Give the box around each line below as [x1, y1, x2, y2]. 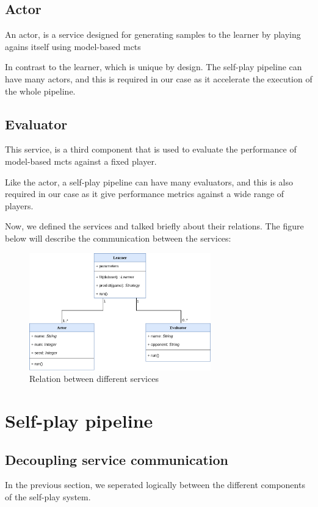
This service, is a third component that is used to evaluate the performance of [5, 143, 297, 156]
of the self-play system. [5, 490, 91, 503]
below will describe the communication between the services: [5, 231, 231, 244]
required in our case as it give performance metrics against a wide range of [5, 187, 284, 200]
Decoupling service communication [5, 450, 228, 469]
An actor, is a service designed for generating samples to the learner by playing [5, 28, 301, 41]
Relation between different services [29, 372, 159, 385]
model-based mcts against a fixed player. [5, 154, 157, 167]
